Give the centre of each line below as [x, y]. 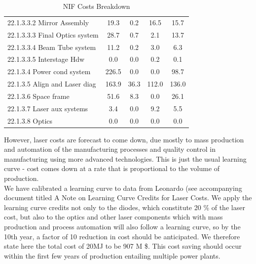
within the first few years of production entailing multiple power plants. [112, 255]
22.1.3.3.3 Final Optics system [53, 34]
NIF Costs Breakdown [96, 6]
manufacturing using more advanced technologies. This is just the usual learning [125, 158]
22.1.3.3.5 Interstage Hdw [46, 59]
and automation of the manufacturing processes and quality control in [110, 149]
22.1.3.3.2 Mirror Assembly [48, 22]
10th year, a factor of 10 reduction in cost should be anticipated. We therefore [122, 236]
